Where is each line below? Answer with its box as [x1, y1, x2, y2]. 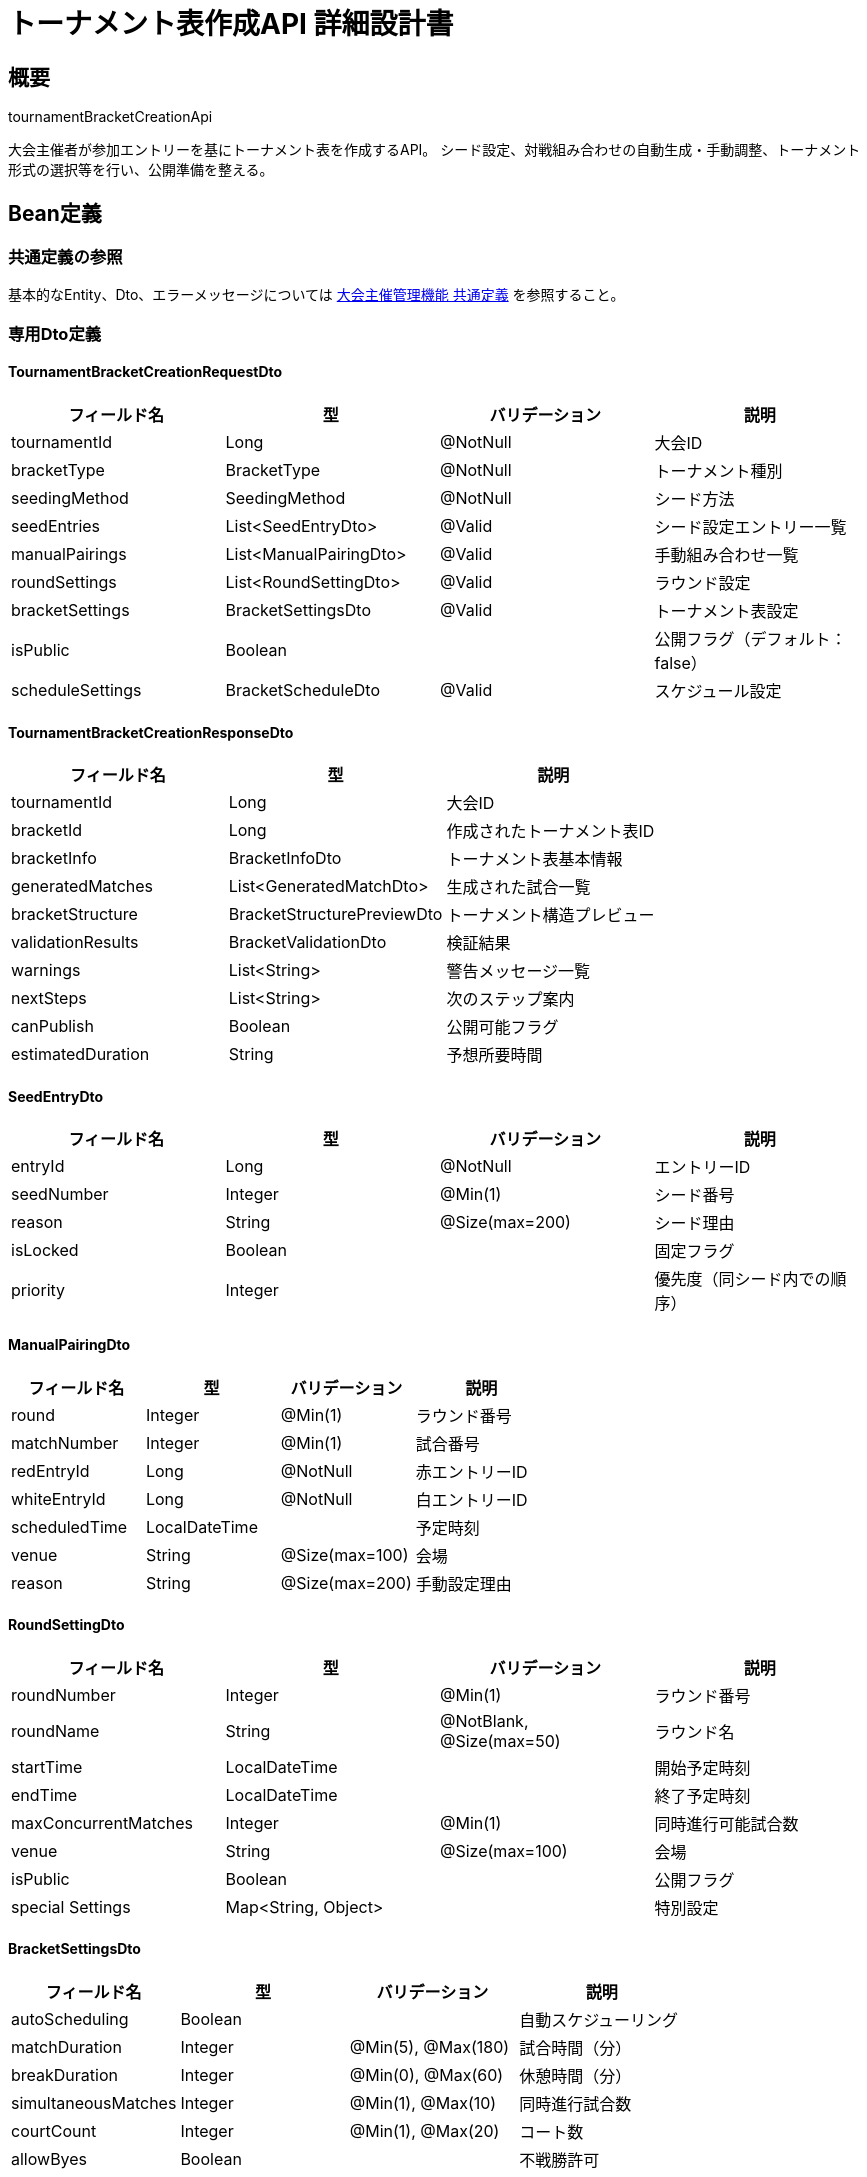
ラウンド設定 [654, 572, 751, 593]
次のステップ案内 [446, 989, 575, 1010]
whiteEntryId [11, 1488, 106, 1509]
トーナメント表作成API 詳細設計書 [8, 7, 454, 41]
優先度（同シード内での [654, 1269, 831, 1290]
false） [654, 652, 707, 673]
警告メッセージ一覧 [446, 961, 591, 982]
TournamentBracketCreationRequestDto [8, 363, 283, 381]
